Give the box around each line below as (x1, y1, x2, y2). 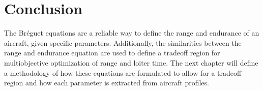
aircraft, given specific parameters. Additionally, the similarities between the (4, 37, 242, 48)
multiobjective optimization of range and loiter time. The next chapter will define (4, 57, 258, 68)
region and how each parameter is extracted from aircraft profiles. (4, 77, 209, 88)
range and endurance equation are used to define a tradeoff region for (4, 47, 220, 58)
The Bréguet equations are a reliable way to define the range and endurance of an (4, 27, 259, 38)
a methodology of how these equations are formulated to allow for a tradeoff (4, 67, 242, 78)
